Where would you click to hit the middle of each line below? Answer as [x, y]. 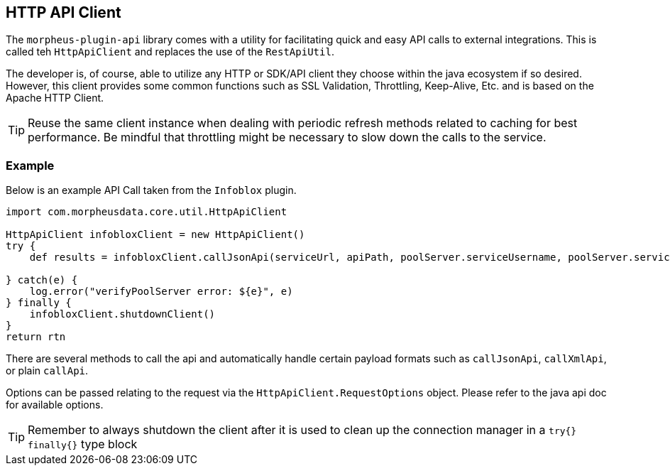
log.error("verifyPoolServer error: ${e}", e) [161, 292]
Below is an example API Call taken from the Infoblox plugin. [151, 190]
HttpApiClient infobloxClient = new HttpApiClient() [155, 235]
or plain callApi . [47, 371]
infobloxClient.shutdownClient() [122, 314]
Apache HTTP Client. [55, 98]
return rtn [36, 337]
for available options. [55, 405]
